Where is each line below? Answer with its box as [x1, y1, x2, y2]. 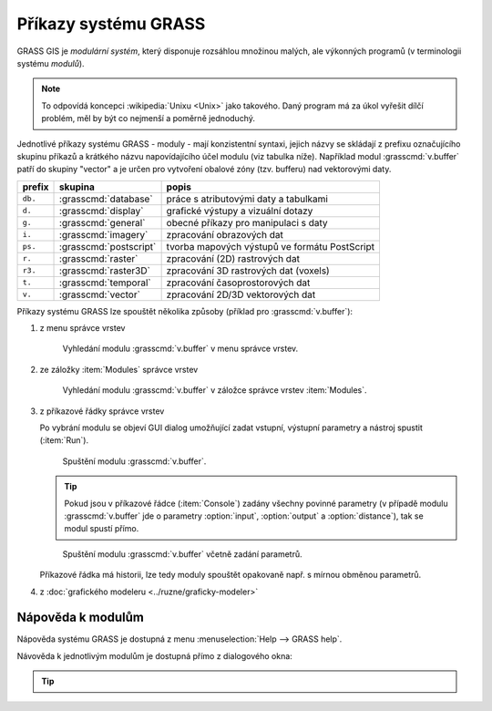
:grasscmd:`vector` [59, 288, 141, 301]
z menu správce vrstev [39, 323, 126, 334]
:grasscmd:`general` [59, 216, 146, 229]
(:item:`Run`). [39, 435, 89, 446]
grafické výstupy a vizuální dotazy [166, 204, 313, 217]
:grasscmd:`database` [59, 192, 154, 205]
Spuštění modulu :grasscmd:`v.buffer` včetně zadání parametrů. [62, 548, 302, 560]
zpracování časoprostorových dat [166, 276, 311, 289]
